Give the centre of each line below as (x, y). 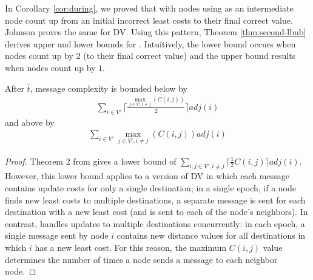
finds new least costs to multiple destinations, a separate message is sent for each (155, 200)
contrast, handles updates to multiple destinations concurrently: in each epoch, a (155, 223)
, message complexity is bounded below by (109, 88)
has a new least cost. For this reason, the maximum (131, 247)
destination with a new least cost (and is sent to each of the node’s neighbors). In (156, 212)
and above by (30, 122)
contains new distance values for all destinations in (211, 235)
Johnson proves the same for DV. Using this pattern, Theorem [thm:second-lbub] (156, 32)
